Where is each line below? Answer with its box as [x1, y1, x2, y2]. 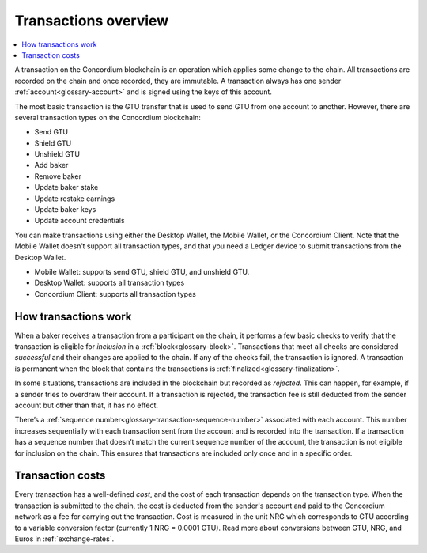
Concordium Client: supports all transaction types [34, 289, 197, 298]
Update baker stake [34, 183, 99, 192]
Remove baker [34, 171, 82, 181]
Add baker [34, 161, 69, 170]
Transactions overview [14, 12, 169, 29]
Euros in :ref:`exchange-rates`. [14, 534, 115, 544]
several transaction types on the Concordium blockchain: [14, 112, 201, 122]
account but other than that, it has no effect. [14, 400, 158, 410]
